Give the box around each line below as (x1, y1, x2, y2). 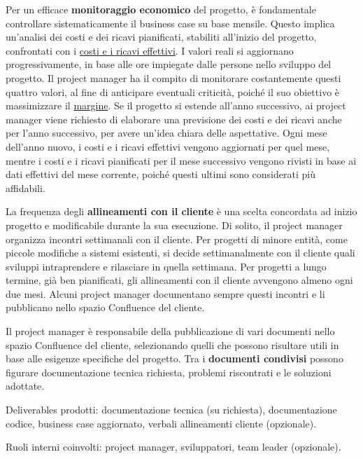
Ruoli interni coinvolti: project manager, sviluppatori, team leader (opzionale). (6, 439, 341, 454)
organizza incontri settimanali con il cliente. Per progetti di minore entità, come (6, 231, 348, 246)
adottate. (6, 378, 45, 393)
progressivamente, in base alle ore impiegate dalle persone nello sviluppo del (6, 57, 332, 71)
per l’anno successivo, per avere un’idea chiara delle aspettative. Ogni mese (6, 125, 327, 140)
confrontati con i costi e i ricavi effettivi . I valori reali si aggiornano (6, 43, 294, 57)
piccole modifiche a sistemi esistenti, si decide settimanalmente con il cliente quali (6, 245, 355, 260)
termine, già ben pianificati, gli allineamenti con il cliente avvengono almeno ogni (6, 273, 353, 287)
